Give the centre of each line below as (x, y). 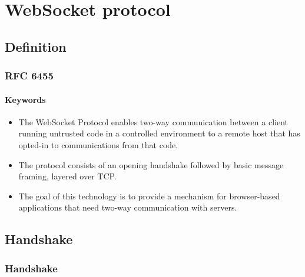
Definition (36, 46)
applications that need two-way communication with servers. (128, 207)
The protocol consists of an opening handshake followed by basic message (151, 164)
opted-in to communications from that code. (98, 144)
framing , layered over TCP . (67, 176)
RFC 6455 (29, 76)
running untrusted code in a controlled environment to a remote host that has (159, 133)
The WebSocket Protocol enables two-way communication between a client (153, 121)
